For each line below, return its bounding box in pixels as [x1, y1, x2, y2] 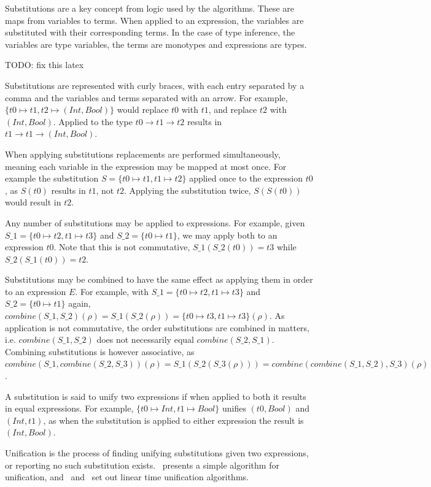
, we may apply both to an [177, 228, 278, 241]
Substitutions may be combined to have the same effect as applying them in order [5, 273, 313, 286]
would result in [5, 196, 61, 209]
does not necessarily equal [96, 333, 194, 346]
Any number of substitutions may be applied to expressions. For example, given [5, 216, 305, 229]
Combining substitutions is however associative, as [5, 345, 195, 358]
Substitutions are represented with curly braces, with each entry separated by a [5, 79, 305, 91]
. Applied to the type [53, 115, 133, 128]
